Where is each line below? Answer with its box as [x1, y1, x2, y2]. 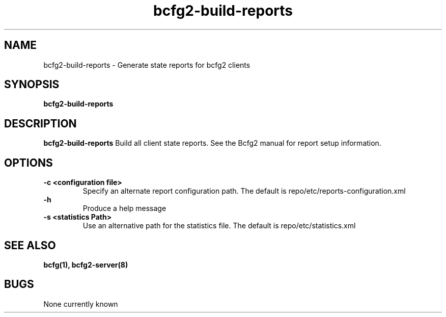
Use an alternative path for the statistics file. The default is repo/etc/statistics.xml [82, 221, 356, 230]
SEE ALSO [4, 239, 56, 252]
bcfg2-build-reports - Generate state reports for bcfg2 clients [43, 60, 250, 69]
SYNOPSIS [4, 78, 60, 91]
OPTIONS [4, 156, 53, 169]
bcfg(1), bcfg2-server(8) [43, 260, 128, 269]
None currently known [43, 299, 118, 308]
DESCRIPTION [4, 117, 77, 130]
